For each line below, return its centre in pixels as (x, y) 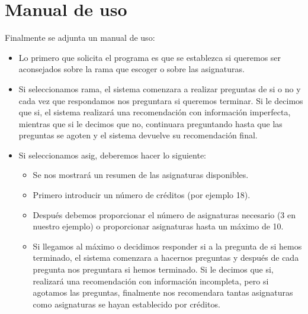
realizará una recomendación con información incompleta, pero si (151, 281)
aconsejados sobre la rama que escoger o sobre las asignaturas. (131, 69)
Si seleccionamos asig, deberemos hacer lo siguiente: (112, 155)
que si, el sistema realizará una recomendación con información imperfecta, (155, 112)
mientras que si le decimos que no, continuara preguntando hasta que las (150, 123)
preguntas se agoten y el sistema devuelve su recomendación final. (138, 135)
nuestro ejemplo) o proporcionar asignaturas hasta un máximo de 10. (158, 226)
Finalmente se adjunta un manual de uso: (80, 38)
